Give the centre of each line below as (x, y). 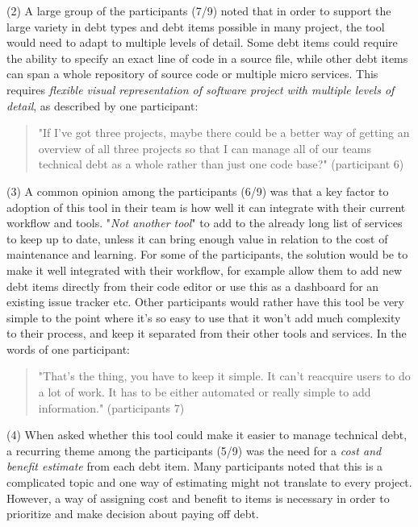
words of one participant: (69, 349)
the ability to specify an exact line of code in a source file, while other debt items (207, 58)
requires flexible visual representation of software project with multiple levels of (201, 89)
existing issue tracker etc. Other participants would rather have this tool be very (205, 302)
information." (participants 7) (111, 407)
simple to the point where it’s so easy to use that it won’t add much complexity (204, 317)
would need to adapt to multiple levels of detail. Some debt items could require (202, 42)
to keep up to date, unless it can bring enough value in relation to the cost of (197, 238)
